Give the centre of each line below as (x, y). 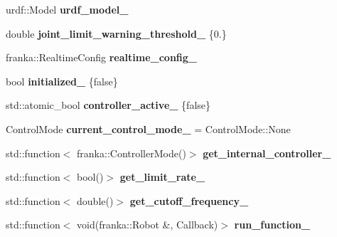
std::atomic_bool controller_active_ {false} (108, 105)
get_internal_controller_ (267, 153)
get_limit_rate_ (162, 177)
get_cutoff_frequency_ (189, 200)
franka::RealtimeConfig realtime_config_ (102, 57)
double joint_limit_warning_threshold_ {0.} (116, 33)
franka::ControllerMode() (132, 153)
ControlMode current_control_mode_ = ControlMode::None (148, 128)
